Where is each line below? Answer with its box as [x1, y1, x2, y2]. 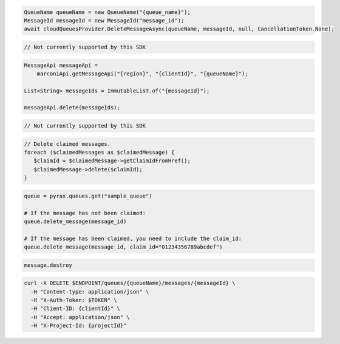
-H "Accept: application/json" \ [30, 314, 130, 320]
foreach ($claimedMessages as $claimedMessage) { [24, 149, 175, 156]
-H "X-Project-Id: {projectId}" [30, 322, 127, 329]
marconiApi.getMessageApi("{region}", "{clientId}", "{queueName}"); [36, 70, 248, 77]
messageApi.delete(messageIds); [24, 104, 121, 111]
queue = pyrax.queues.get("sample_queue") [24, 192, 152, 199]
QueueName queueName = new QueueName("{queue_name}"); [24, 9, 191, 15]
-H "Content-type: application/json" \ [30, 288, 149, 295]
